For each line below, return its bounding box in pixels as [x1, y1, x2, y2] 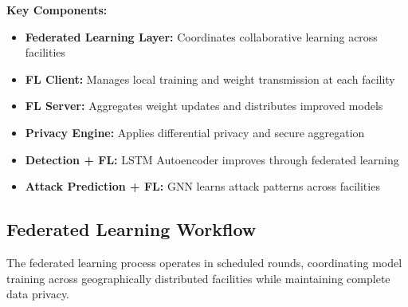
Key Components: [6, 2, 108, 18]
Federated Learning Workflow [6, 217, 257, 242]
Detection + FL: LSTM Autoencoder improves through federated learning [25, 151, 399, 167]
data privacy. [6, 285, 70, 302]
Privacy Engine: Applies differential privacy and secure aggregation [25, 124, 365, 140]
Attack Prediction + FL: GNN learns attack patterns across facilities [25, 178, 380, 195]
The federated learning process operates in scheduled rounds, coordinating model [6, 254, 402, 270]
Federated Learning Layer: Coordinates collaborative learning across [25, 28, 378, 45]
